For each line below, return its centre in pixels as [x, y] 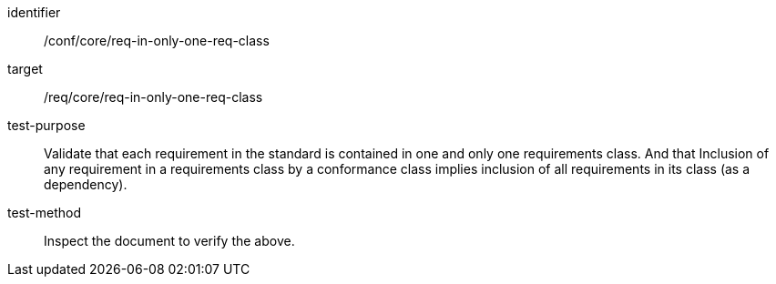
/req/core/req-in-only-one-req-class [153, 97]
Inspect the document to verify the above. [169, 241]
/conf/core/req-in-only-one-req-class [157, 41]
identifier [34, 12]
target [25, 69]
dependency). [86, 184]
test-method [44, 213]
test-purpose [46, 125]
